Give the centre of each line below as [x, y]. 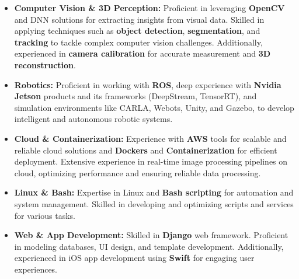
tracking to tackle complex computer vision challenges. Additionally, [138, 42]
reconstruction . [45, 64]
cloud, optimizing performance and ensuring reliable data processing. [138, 172]
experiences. [36, 269]
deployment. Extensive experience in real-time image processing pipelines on [151, 161]
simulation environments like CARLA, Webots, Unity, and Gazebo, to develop [154, 107]
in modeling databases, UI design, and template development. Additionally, [149, 246]
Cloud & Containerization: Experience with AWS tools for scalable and [150, 138]
